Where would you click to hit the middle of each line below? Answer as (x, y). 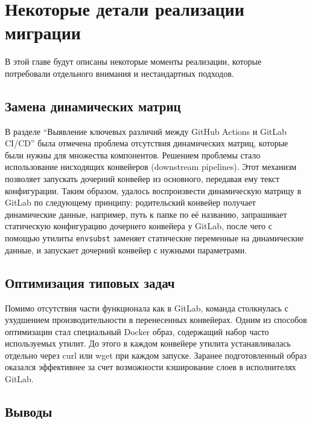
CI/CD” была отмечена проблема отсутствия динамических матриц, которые (147, 143)
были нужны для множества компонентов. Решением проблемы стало (133, 155)
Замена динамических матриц (93, 106)
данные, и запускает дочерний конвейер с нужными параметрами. (126, 250)
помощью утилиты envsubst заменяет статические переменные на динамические (154, 238)
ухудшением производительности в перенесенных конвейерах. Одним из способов (156, 320)
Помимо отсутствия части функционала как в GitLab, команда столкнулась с (147, 308)
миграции (43, 32)
